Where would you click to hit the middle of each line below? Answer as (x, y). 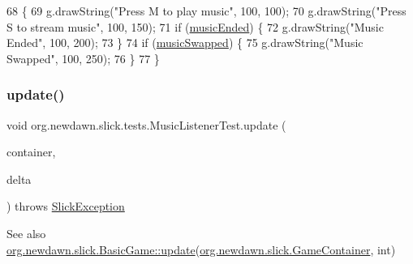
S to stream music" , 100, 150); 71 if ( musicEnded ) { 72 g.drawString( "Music (195, 26)
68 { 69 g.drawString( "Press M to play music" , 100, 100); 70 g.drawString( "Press (206, 11)
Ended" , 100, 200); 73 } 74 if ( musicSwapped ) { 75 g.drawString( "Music (185, 43)
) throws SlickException (66, 206)
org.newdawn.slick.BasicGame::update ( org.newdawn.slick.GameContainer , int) (201, 249)
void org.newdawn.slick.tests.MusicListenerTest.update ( (146, 124)
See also (26, 233)
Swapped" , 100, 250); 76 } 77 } (83, 58)
